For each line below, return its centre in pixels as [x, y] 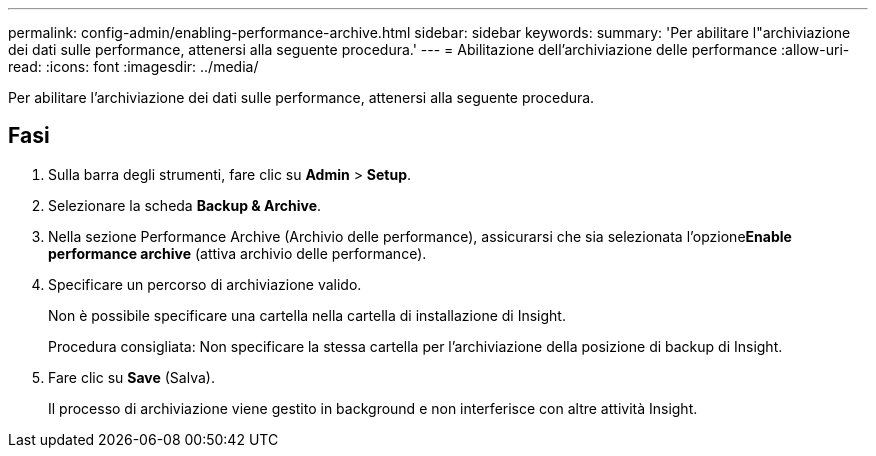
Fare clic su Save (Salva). [131, 377]
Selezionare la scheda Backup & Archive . [185, 205]
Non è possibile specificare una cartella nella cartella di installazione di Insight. [307, 315]
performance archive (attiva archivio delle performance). [237, 253]
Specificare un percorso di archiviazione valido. [205, 284]
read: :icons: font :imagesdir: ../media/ [133, 66]
